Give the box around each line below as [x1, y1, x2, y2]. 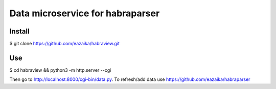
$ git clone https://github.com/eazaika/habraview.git [9, 41, 120, 47]
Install [9, 27, 30, 36]
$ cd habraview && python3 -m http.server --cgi [9, 67, 111, 73]
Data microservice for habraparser [9, 8, 160, 19]
